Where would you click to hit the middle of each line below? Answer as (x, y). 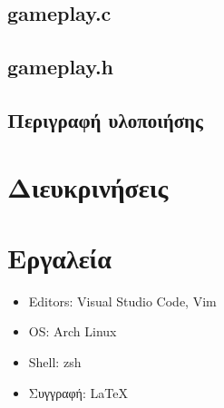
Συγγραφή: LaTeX (78, 392)
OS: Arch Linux (73, 331)
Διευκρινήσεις (88, 186)
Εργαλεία (59, 257)
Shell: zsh (55, 362)
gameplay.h (61, 67)
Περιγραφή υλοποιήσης (105, 119)
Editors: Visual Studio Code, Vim (122, 301)
